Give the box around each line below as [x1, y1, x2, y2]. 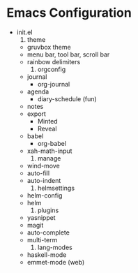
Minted [37, 117, 58, 125]
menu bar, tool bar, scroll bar [26, 50, 110, 59]
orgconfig [37, 65, 66, 73]
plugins [37, 206, 59, 214]
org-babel [37, 139, 67, 147]
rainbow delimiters [26, 57, 81, 66]
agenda [26, 87, 49, 96]
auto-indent [26, 176, 61, 184]
